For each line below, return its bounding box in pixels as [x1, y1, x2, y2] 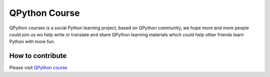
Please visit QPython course [9, 65, 67, 71]
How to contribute [9, 52, 67, 60]
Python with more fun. [9, 39, 55, 45]
